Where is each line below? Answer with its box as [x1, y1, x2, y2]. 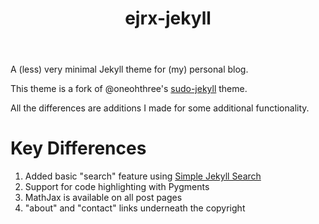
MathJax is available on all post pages [24, 192, 183, 204]
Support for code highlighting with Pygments [24, 181, 210, 193]
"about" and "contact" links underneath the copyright [24, 202, 246, 214]
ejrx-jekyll [124, 7, 212, 30]
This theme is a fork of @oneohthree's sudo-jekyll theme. [10, 83, 248, 95]
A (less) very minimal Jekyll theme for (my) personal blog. [10, 63, 249, 76]
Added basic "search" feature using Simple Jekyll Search [24, 170, 262, 182]
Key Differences [10, 137, 147, 160]
